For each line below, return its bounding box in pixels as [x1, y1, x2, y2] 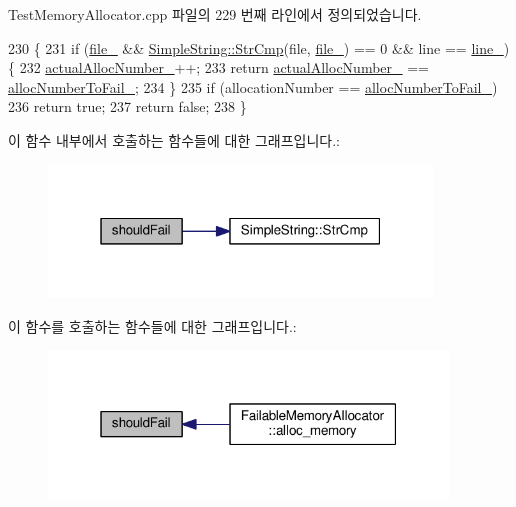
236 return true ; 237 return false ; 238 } [8, 96, 247, 117]
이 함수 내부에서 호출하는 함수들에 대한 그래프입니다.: [8, 129, 340, 150]
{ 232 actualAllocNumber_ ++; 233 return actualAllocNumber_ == [8, 57, 430, 78]
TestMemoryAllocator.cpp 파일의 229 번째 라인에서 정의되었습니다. [8, 4, 422, 24]
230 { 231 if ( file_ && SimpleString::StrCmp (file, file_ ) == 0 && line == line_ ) [8, 37, 510, 58]
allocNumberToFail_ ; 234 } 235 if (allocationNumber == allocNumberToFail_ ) [8, 76, 498, 97]
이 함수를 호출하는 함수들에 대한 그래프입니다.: [8, 315, 297, 336]
